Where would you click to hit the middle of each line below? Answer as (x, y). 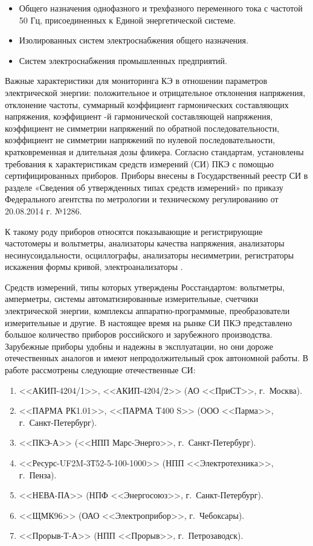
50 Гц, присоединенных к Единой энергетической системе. (127, 20)
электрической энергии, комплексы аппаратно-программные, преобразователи (147, 311)
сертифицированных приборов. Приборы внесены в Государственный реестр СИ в (156, 175)
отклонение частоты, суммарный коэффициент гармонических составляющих (147, 104)
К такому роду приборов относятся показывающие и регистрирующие (134, 231)
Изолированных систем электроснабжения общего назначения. (134, 40)
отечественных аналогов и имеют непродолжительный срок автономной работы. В (157, 358)
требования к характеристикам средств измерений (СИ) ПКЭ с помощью (139, 163)
